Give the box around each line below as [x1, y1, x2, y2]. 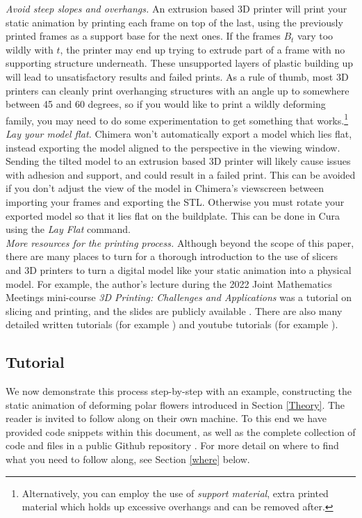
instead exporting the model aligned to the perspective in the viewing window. [6, 140, 340, 154]
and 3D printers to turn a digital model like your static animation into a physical [6, 262, 352, 277]
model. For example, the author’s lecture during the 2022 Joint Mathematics [6, 276, 332, 291]
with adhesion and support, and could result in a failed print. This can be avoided [6, 167, 356, 181]
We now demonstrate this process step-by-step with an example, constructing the [6, 384, 352, 398]
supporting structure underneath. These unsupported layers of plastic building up [6, 56, 354, 70]
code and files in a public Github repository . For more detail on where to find [6, 438, 339, 453]
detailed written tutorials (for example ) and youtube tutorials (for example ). [6, 317, 338, 332]
